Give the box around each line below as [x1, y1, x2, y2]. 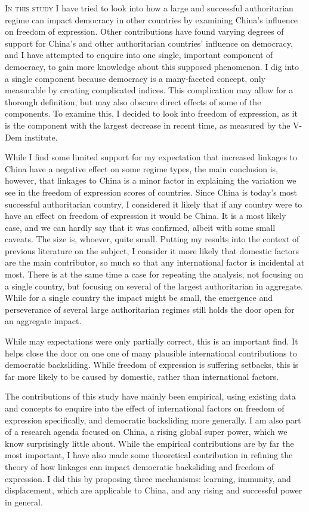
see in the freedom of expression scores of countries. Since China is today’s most [5, 185, 298, 198]
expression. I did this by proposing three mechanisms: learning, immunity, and [5, 472, 291, 484]
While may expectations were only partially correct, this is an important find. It [5, 335, 298, 348]
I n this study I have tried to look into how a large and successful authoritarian [5, 2, 293, 14]
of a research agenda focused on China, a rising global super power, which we [5, 425, 288, 438]
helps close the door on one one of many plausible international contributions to [5, 346, 297, 359]
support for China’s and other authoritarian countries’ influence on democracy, [5, 36, 293, 49]
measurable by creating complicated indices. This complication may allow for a [5, 84, 293, 96]
